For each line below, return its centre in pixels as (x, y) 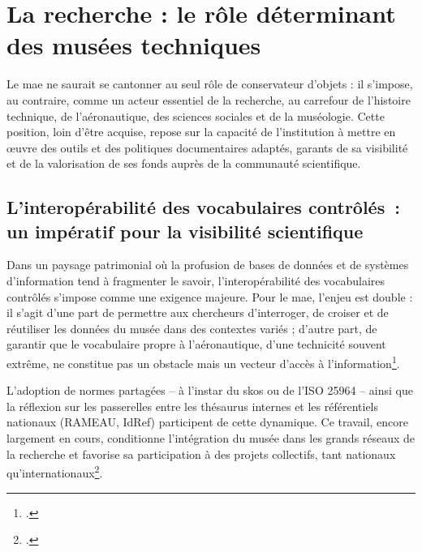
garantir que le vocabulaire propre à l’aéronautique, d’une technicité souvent (196, 344)
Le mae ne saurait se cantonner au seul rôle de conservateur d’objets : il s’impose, (210, 84)
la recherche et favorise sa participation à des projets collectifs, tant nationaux (201, 454)
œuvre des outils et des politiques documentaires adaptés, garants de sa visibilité (207, 147)
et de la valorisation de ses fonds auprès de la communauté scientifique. (184, 163)
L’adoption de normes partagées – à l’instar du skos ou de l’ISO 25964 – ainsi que (210, 390)
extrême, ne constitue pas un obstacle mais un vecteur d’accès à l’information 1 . (203, 362)
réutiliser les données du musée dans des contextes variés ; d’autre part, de (192, 328)
